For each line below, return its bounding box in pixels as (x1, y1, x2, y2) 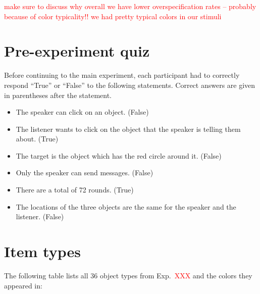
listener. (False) (16, 211, 64, 222)
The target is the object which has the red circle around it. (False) (16, 150, 222, 161)
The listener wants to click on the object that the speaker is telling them (16, 123, 241, 134)
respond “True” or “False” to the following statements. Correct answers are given (4, 79, 255, 90)
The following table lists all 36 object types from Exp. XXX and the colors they (4, 270, 252, 280)
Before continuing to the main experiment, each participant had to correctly (4, 70, 240, 80)
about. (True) (16, 133, 59, 144)
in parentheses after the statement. (4, 89, 112, 100)
